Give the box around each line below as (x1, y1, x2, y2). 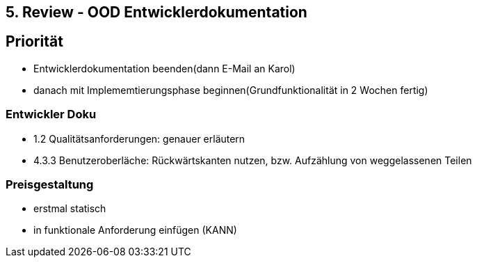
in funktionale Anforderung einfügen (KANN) (33, 224, 237, 237)
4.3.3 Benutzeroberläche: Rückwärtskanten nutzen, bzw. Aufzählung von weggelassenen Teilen (33, 154, 472, 166)
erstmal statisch (33, 202, 106, 215)
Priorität (6, 33, 63, 51)
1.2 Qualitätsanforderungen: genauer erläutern (33, 132, 245, 145)
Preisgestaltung (6, 177, 94, 191)
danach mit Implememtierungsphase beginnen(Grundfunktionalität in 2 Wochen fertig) (33, 83, 428, 96)
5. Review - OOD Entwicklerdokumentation (6, 3, 307, 21)
